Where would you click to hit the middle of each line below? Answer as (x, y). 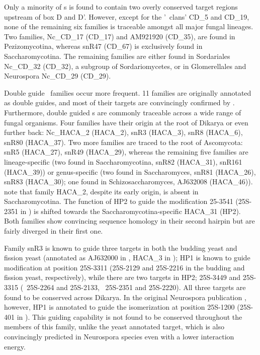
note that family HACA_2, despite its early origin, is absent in (101, 191)
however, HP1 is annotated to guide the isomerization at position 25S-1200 (119, 307)
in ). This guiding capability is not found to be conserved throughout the (129, 316)
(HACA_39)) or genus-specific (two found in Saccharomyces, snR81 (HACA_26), (130, 171)
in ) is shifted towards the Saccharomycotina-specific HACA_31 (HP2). (131, 211)
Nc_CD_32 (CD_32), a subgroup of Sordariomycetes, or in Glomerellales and (125, 66)
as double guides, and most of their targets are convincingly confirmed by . (119, 102)
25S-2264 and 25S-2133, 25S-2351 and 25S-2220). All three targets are (136, 287)
